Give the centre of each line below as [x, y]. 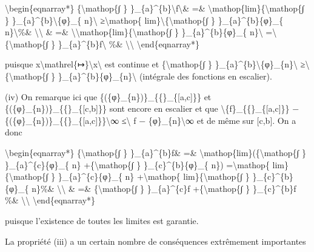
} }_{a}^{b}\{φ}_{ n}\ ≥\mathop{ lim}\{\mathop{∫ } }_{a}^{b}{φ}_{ [144, 20]
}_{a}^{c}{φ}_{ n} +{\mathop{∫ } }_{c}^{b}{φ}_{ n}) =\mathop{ [137, 164]
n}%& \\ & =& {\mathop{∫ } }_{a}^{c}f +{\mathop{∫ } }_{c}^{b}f [164, 188]
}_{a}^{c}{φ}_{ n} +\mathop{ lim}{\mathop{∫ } [154, 176]
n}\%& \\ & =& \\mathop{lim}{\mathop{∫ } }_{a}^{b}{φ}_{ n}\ [134, 32]
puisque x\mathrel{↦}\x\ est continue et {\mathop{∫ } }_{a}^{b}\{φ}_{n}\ [152, 64]
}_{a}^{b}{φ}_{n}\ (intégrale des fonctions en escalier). [165, 76]
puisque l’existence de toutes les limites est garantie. [102, 220]
